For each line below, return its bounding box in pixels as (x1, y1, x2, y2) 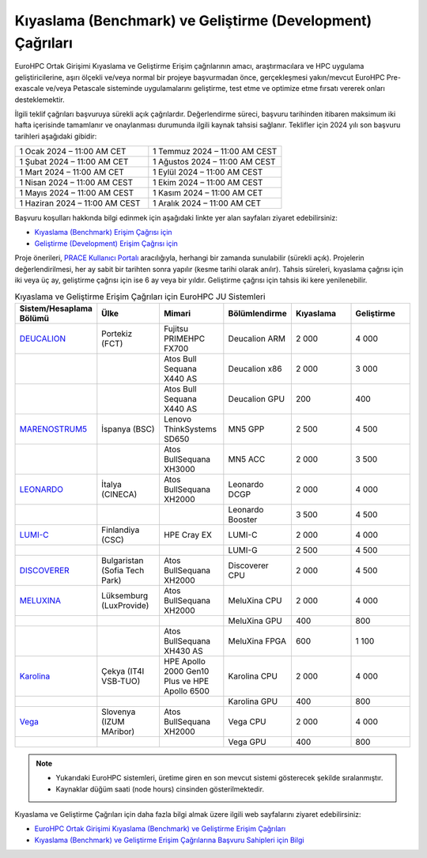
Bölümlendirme (228, 308, 288, 319)
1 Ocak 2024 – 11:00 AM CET (19, 146, 127, 157)
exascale (14, 84, 44, 93)
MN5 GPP (228, 423, 265, 434)
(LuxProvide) (101, 599, 149, 610)
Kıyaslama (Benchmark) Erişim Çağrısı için (34, 228, 173, 237)
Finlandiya (101, 524, 140, 535)
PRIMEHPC (163, 333, 206, 344)
